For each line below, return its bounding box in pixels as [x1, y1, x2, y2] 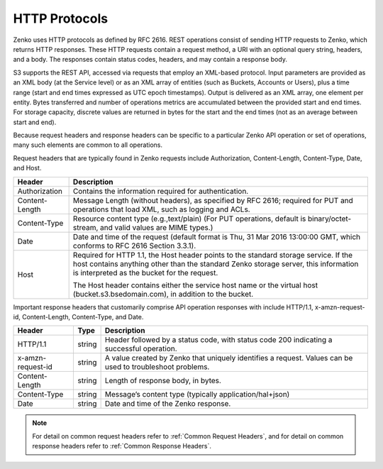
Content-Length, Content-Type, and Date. [21, 313, 144, 321]
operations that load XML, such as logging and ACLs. [72, 204, 251, 214]
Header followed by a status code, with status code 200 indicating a [104, 335, 333, 345]
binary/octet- [307, 214, 352, 224]
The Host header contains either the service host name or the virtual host [72, 280, 318, 290]
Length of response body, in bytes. [104, 376, 221, 386]
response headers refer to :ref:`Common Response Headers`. [32, 442, 212, 451]
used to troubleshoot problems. [104, 362, 210, 372]
